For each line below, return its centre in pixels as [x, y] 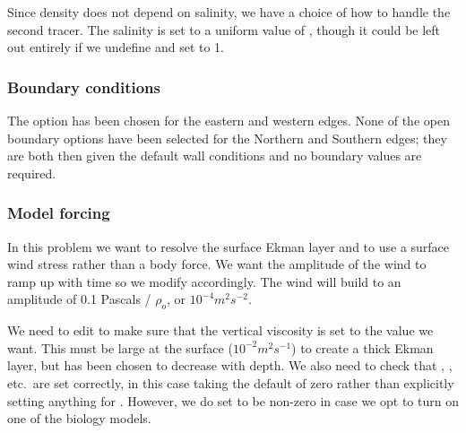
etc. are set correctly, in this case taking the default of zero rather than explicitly [231, 382]
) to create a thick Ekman [362, 347]
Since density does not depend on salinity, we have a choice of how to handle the [229, 12]
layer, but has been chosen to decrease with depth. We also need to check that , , [230, 365]
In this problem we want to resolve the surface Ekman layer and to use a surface [229, 246]
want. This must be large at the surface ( [120, 347]
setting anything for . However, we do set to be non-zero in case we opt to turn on [233, 400]
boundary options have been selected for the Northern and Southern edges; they [227, 138]
